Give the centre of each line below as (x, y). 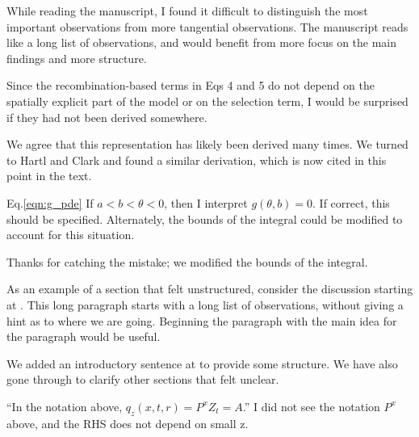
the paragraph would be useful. (84, 336)
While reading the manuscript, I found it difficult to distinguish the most (187, 11)
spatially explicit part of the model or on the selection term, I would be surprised (207, 101)
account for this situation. (71, 235)
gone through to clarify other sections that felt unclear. (143, 379)
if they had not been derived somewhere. (107, 117)
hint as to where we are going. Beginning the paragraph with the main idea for (202, 320)
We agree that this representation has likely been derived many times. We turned (207, 144)
